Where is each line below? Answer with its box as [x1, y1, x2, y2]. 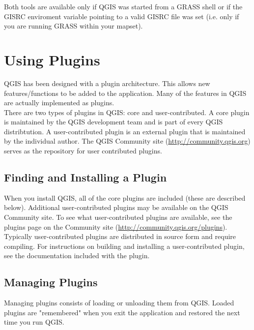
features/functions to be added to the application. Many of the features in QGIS [4, 88, 247, 98]
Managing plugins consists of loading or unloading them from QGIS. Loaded [4, 298, 234, 308]
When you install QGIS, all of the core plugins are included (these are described [4, 192, 246, 203]
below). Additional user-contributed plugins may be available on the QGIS [4, 202, 228, 212]
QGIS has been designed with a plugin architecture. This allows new [4, 78, 210, 88]
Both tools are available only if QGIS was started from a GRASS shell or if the [4, 1, 243, 11]
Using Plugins [4, 49, 100, 69]
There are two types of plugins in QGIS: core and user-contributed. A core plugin [4, 107, 250, 117]
